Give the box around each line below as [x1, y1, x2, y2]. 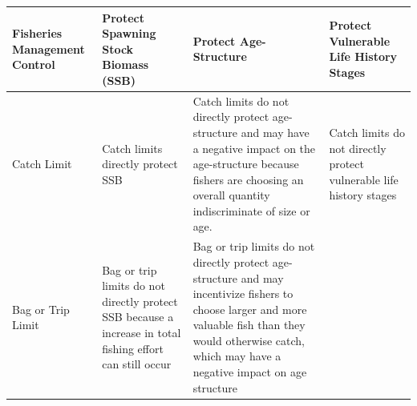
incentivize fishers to [192, 285, 294, 302]
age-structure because [192, 155, 299, 172]
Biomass [102, 56, 149, 73]
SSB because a [102, 308, 174, 325]
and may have [241, 123, 310, 140]
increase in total [102, 324, 181, 341]
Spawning [102, 25, 156, 42]
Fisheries [12, 25, 63, 42]
